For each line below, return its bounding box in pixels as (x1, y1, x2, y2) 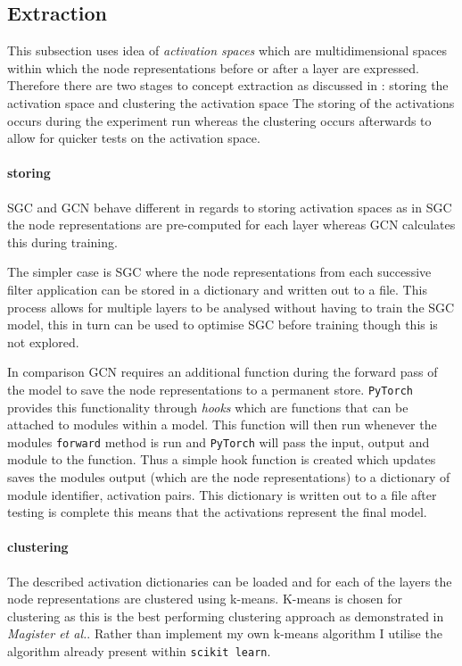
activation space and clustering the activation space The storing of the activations (7, 93, 455, 112)
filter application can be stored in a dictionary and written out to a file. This (7, 279, 427, 298)
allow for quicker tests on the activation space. (7, 129, 260, 147)
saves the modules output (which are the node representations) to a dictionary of (7, 468, 450, 486)
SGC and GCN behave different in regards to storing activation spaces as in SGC (7, 197, 452, 216)
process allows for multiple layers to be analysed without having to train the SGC (7, 297, 455, 316)
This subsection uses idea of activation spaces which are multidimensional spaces (7, 41, 448, 60)
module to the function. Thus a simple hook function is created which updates (7, 450, 436, 469)
